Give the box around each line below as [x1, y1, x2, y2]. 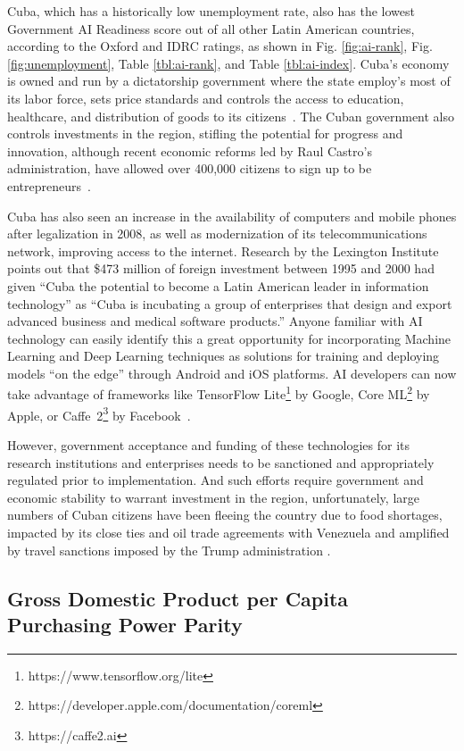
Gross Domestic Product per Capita [7, 584, 349, 612]
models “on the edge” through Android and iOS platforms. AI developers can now [7, 363, 457, 382]
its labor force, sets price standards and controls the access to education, [7, 88, 404, 107]
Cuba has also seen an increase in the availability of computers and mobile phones [7, 206, 457, 225]
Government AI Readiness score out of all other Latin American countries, [7, 19, 415, 38]
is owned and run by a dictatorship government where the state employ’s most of [7, 71, 451, 90]
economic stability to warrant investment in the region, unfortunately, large [7, 488, 419, 506]
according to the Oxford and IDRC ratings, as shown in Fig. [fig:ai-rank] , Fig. [7, 37, 433, 55]
